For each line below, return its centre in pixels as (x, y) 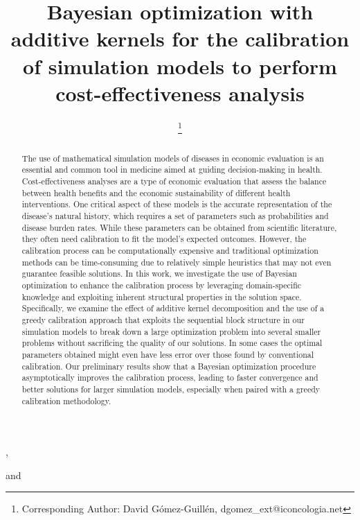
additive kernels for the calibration (180, 38)
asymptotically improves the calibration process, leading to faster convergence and (170, 378)
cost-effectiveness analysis (180, 93)
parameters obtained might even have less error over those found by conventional (168, 354)
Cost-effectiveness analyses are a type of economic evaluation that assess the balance (174, 181)
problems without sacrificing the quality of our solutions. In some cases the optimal (172, 343)
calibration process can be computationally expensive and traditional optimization (170, 250)
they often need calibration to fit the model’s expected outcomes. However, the (164, 239)
